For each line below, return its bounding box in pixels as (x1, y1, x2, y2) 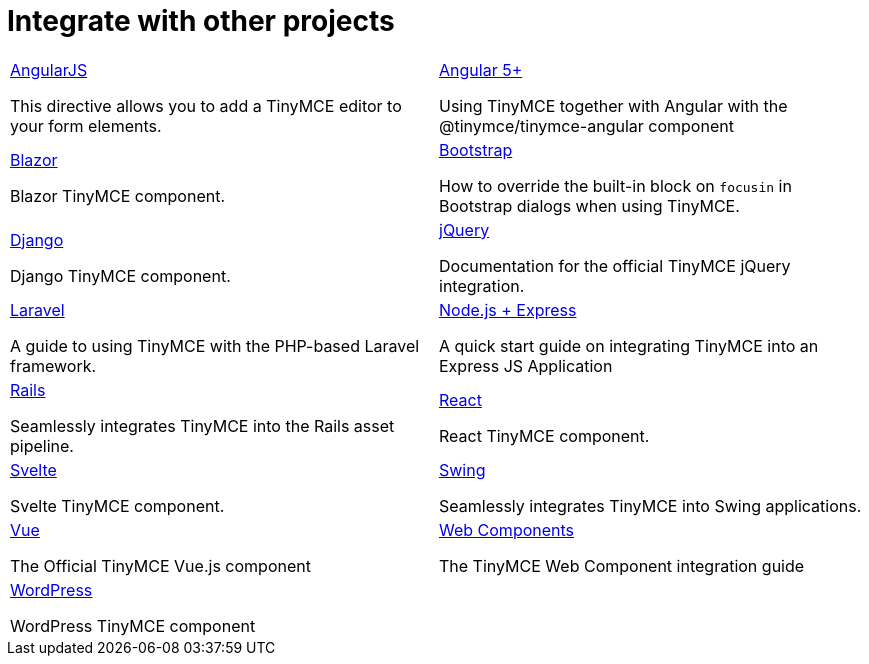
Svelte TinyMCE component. (10, 495, 225, 516)
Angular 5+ (439, 59, 523, 80)
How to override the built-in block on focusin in (439, 175, 792, 196)
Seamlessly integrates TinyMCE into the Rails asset (10, 415, 395, 436)
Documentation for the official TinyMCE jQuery (439, 255, 791, 276)
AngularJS (10, 59, 88, 80)
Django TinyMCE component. (10, 265, 231, 286)
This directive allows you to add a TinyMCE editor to (10, 95, 402, 116)
